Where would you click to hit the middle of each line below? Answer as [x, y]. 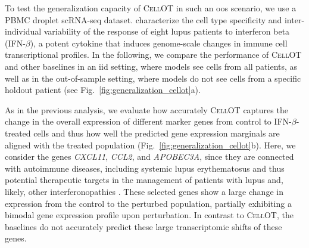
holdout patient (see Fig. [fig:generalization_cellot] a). [103, 90]
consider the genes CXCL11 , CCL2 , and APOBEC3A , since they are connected [149, 156]
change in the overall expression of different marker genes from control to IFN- [148, 121]
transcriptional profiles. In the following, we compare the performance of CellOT [153, 55]
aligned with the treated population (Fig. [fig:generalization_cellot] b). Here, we [150, 145]
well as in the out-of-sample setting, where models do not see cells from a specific [153, 78]
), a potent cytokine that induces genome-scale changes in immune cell [159, 43]
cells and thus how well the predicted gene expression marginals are [157, 133]
